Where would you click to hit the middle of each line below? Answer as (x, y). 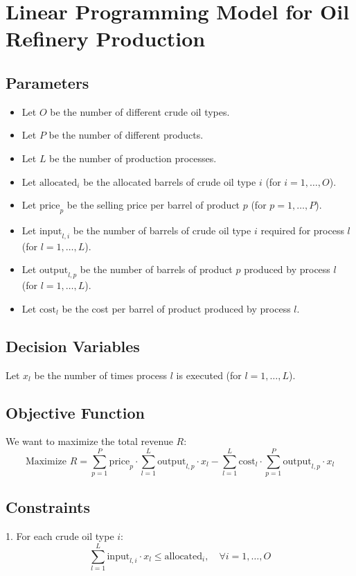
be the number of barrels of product (156, 269)
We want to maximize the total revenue (89, 441)
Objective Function (75, 412)
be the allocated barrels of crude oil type (170, 181)
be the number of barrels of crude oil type (162, 230)
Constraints (48, 507)
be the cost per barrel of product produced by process (176, 308)
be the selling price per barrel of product (153, 205)
